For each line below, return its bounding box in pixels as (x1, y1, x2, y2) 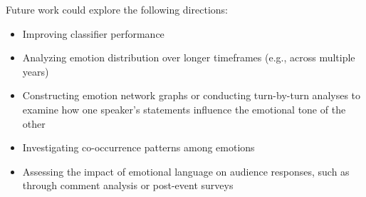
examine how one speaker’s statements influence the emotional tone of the (22, 101, 346, 116)
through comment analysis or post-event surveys (22, 178, 234, 193)
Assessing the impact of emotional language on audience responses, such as (22, 163, 350, 178)
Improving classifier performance (22, 26, 164, 41)
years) (22, 64, 49, 79)
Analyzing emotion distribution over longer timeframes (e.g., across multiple (22, 50, 355, 65)
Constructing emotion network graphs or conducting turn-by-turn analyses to (22, 88, 361, 103)
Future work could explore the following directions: (6, 2, 228, 16)
